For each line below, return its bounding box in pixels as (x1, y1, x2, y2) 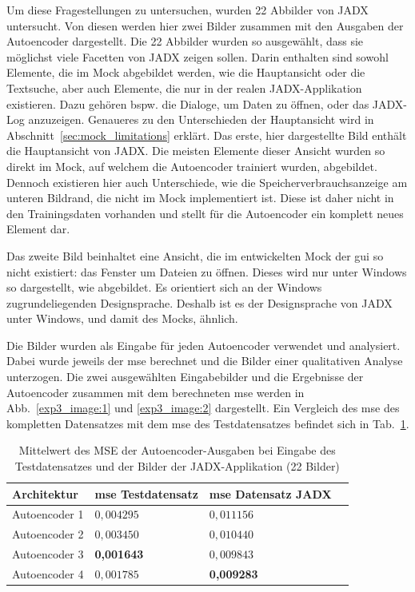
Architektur (12, 485, 78, 502)
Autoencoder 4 (12, 566, 84, 582)
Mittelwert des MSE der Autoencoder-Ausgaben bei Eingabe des (18, 442, 336, 459)
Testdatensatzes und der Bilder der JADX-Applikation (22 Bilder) (14, 458, 340, 475)
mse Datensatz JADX (209, 485, 332, 502)
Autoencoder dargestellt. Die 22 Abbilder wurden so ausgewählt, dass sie (6, 33, 364, 50)
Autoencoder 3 (12, 546, 84, 562)
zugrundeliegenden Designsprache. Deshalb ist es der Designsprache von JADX (6, 294, 393, 311)
